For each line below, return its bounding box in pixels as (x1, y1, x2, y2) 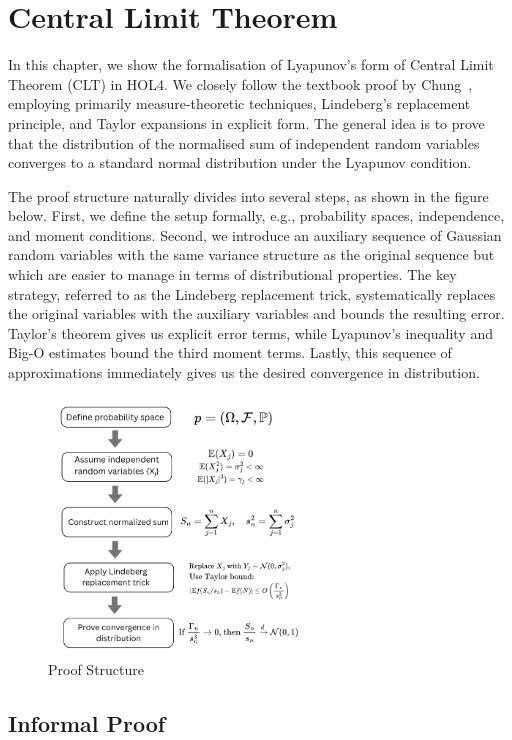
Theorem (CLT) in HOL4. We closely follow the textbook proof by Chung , (8, 73, 473, 94)
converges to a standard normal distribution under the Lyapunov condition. (8, 152, 472, 173)
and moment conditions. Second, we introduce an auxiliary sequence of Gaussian (8, 224, 502, 245)
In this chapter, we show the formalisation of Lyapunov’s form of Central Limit (8, 54, 494, 75)
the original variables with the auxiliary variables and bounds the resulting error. (8, 303, 505, 324)
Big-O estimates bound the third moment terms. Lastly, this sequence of (8, 342, 452, 363)
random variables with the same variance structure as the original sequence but (8, 244, 495, 265)
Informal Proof (8, 707, 166, 738)
